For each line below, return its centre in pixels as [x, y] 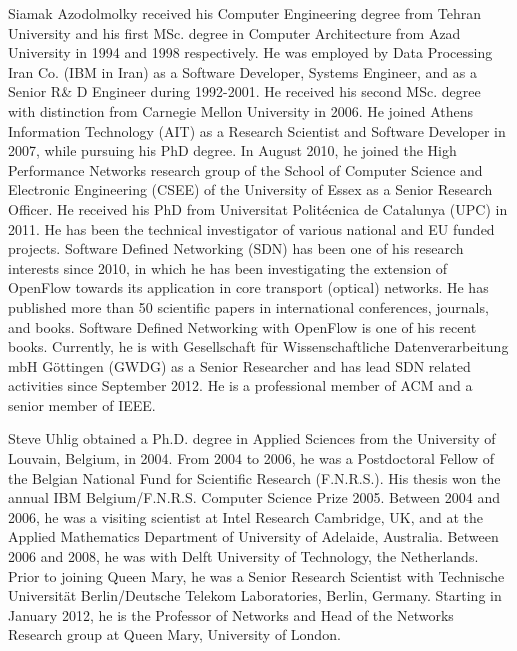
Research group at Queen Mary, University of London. [174, 634]
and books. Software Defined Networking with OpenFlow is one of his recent [242, 326]
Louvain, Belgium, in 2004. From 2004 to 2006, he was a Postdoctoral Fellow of [251, 458]
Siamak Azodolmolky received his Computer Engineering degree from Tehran [245, 13]
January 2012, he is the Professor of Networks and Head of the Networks [231, 614]
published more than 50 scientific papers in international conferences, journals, [248, 306]
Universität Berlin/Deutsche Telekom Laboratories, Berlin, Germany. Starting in [255, 595]
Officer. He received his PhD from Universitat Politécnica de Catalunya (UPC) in [258, 208]
